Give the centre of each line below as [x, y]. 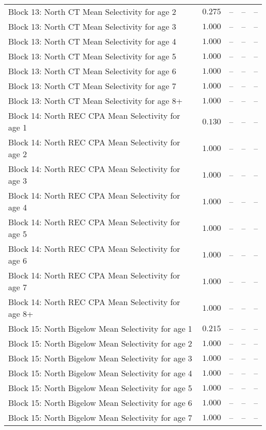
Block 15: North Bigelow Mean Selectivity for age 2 [100, 343]
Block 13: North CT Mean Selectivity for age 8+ [95, 101]
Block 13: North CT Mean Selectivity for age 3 [92, 26]
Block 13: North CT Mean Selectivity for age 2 [92, 12]
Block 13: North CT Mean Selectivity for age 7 [92, 86]
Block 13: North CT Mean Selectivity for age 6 [92, 71]
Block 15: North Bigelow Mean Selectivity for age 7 [100, 417]
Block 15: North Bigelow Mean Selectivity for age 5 [100, 388]
